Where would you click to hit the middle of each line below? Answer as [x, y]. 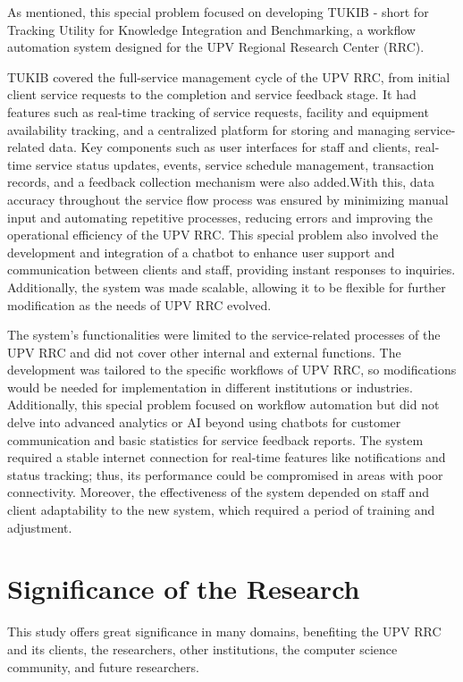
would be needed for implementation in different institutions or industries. [210, 387]
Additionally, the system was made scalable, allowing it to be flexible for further [227, 286]
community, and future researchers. [103, 666]
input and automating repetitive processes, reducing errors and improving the [220, 217]
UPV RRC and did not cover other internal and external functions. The [204, 352]
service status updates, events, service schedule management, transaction [235, 164]
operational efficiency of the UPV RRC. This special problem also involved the [223, 235]
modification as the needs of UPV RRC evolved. [139, 304]
